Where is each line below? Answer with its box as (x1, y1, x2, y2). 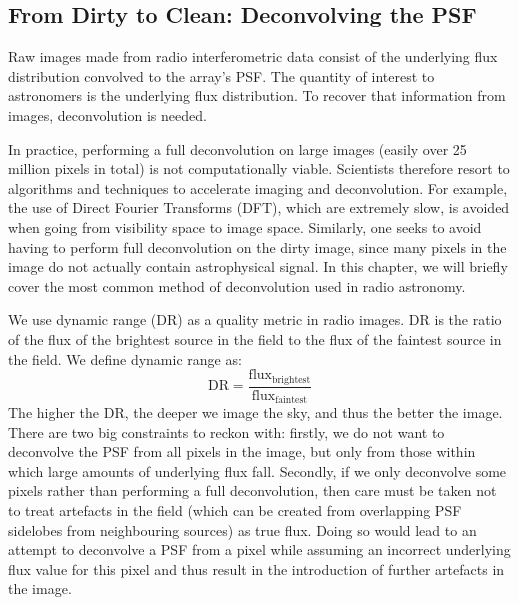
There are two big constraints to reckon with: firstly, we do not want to (8, 421, 445, 442)
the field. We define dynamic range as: (8, 348, 242, 369)
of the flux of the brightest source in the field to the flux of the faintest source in (8, 328, 502, 349)
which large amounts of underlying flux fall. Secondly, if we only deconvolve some (8, 460, 507, 481)
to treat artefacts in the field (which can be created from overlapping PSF (8, 500, 462, 521)
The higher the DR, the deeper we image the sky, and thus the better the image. (8, 402, 503, 423)
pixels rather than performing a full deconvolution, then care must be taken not (8, 480, 497, 501)
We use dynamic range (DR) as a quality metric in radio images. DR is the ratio (8, 309, 502, 330)
